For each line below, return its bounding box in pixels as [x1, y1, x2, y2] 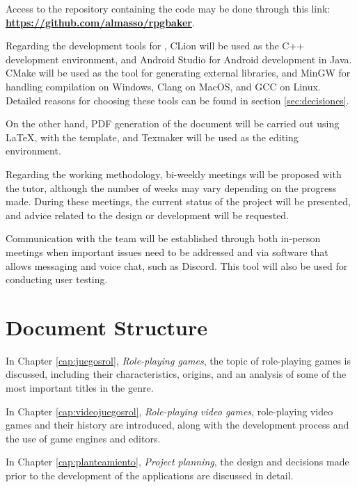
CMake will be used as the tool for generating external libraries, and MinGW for [6, 65, 351, 80]
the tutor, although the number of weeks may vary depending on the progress [6, 180, 337, 195]
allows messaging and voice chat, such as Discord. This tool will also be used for [6, 258, 348, 273]
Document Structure [6, 312, 208, 341]
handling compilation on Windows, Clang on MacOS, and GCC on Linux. [6, 79, 321, 93]
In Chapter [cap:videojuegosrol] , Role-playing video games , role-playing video [6, 404, 333, 418]
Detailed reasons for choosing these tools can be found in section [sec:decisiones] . [6, 93, 349, 107]
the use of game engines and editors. [6, 431, 161, 445]
